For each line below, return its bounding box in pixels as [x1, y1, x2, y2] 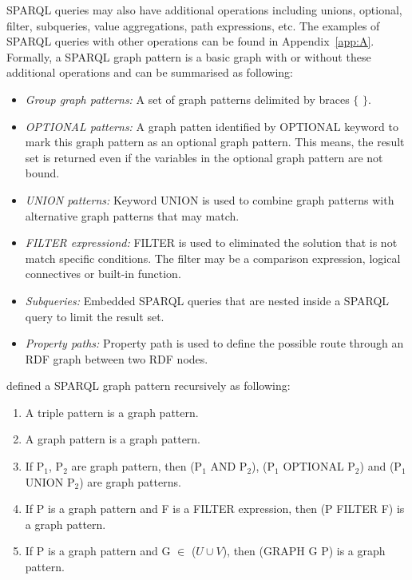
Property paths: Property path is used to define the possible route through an [25, 335, 404, 352]
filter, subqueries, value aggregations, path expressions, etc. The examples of [6, 17, 380, 34]
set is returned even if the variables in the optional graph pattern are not [25, 149, 383, 165]
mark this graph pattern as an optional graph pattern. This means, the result [25, 133, 405, 150]
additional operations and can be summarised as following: [6, 64, 293, 81]
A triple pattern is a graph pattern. [25, 403, 199, 420]
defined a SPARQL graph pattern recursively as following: [6, 377, 291, 394]
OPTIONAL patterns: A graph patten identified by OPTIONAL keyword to [25, 117, 398, 134]
